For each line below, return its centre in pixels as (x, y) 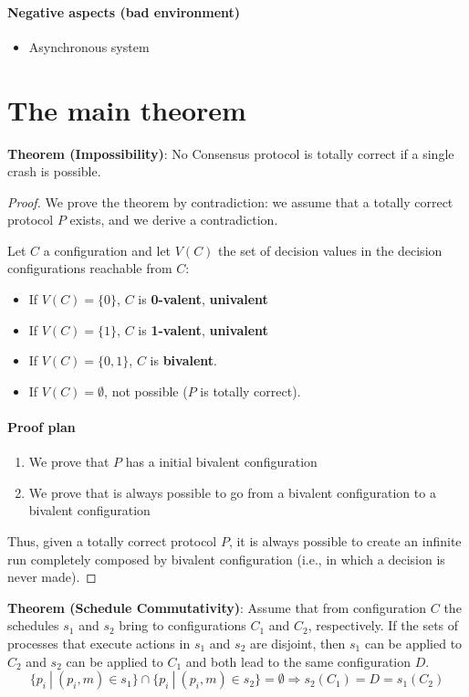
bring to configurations (182, 625)
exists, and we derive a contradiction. (174, 220)
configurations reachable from (90, 268)
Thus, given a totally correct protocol (112, 541)
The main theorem (127, 109)
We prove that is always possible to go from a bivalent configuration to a (232, 492)
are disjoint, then (297, 643)
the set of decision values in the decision (330, 250)
